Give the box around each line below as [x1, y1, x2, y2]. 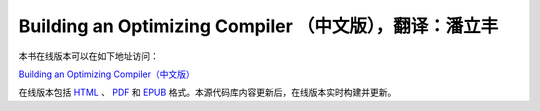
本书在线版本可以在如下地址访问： [18, 50, 159, 62]
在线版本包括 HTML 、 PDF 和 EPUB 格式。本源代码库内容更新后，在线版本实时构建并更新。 [18, 86, 397, 99]
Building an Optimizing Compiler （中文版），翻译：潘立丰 [18, 15, 499, 37]
